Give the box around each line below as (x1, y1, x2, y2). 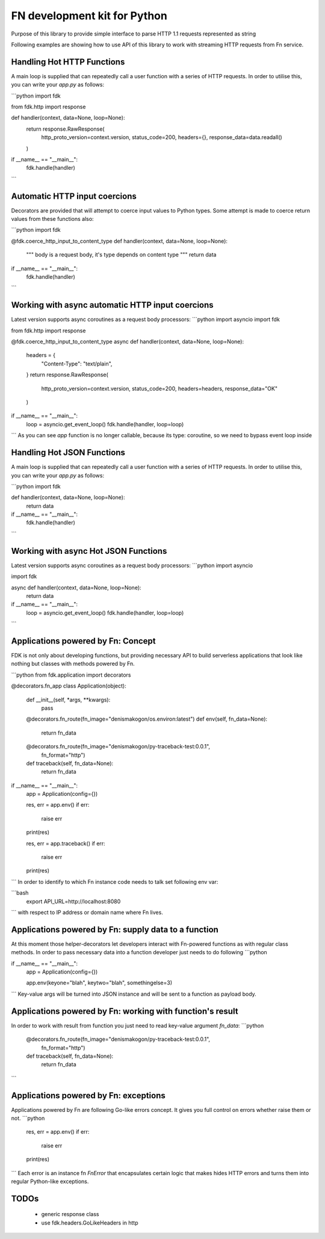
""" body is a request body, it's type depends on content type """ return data (26, 251, 217, 258)
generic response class (41, 1211, 99, 1218)
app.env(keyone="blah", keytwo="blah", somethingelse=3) (26, 979, 173, 987)
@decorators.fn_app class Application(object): (11, 682, 126, 689)
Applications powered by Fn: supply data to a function (11, 924, 219, 934)
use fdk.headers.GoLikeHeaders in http (41, 1219, 138, 1226)
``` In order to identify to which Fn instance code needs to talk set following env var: (11, 878, 218, 885)
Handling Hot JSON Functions (11, 447, 126, 458)
